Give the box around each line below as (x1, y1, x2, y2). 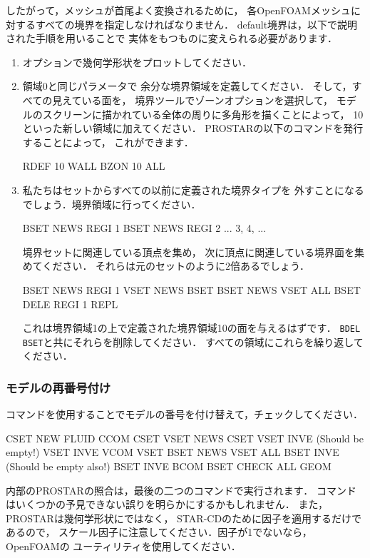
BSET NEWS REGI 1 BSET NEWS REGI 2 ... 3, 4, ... (22, 220, 267, 235)
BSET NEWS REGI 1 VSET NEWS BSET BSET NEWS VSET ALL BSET (22, 282, 361, 297)
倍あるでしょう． (230, 258, 309, 273)
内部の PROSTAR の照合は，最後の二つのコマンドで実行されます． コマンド (6, 482, 356, 497)
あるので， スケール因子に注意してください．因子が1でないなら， (6, 524, 312, 539)
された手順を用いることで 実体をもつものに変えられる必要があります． (6, 31, 338, 46)
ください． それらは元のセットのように (42, 258, 226, 273)
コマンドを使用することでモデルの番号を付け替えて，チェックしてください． (6, 407, 364, 422)
